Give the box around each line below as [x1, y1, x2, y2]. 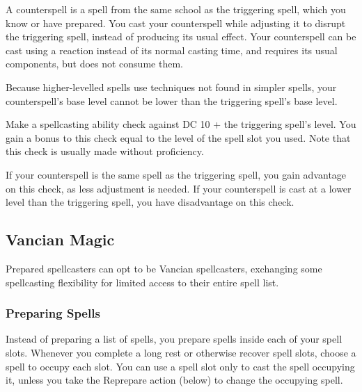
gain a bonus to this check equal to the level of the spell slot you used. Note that [6, 130, 351, 145]
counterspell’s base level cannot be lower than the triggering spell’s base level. [6, 93, 338, 108]
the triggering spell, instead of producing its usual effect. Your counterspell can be [6, 29, 356, 44]
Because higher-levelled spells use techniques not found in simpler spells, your [6, 79, 337, 94]
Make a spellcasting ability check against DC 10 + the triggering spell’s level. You [6, 117, 356, 131]
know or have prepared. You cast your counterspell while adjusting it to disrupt [6, 15, 346, 30]
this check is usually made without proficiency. [6, 144, 204, 158]
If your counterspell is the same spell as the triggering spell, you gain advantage [6, 167, 347, 181]
